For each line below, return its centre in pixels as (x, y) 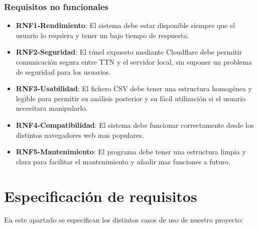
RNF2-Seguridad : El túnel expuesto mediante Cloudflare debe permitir (129, 52)
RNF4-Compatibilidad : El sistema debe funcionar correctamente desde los (135, 125)
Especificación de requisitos (101, 196)
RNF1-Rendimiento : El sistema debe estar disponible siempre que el (125, 25)
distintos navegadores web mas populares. (80, 135)
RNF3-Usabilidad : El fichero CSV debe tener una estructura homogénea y (134, 88)
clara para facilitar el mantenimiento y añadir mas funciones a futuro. (123, 161)
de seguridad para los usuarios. (63, 71)
